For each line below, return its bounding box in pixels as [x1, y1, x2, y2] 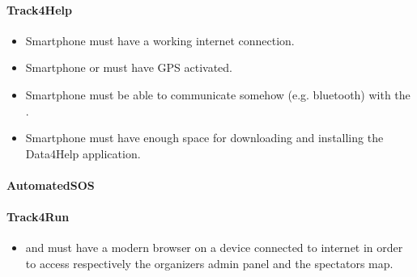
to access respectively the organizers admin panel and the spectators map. [25, 254, 394, 271]
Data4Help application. [25, 145, 141, 162]
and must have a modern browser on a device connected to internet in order [25, 239, 403, 256]
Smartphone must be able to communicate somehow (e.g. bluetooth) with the [25, 86, 411, 103]
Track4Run [6, 208, 70, 225]
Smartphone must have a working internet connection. [25, 31, 295, 48]
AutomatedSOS [6, 176, 95, 193]
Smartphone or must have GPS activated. [25, 59, 232, 76]
